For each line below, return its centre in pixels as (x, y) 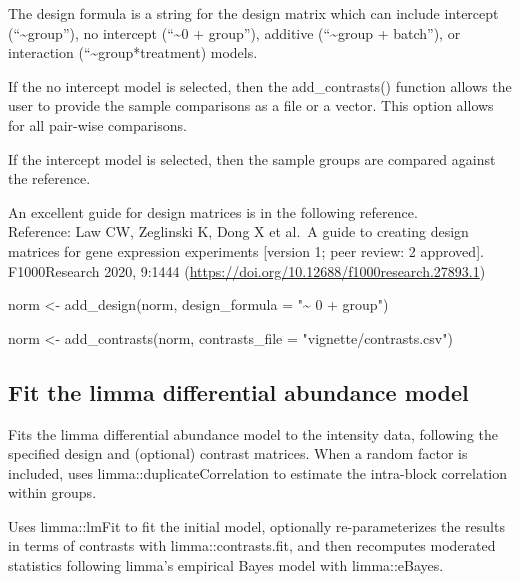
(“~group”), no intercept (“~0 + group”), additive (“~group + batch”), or (234, 32)
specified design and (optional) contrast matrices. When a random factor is (238, 453)
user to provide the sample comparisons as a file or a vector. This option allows (251, 105)
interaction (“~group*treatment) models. (133, 52)
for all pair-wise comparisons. (97, 124)
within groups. (52, 492)
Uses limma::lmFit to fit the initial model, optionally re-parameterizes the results (256, 525)
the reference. (49, 178)
